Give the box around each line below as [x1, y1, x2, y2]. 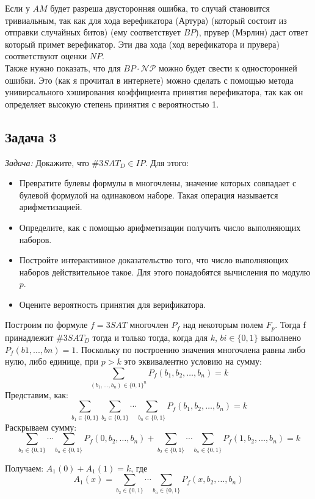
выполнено [261, 330, 301, 343]
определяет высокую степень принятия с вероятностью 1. [5, 97, 219, 110]
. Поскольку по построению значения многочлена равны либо [76, 343, 306, 355]
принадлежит [5, 330, 54, 343]
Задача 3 [5, 127, 57, 146]
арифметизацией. [19, 200, 82, 213]
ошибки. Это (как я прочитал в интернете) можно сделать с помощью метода [5, 73, 294, 86]
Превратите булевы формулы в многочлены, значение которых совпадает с [19, 177, 297, 189]
